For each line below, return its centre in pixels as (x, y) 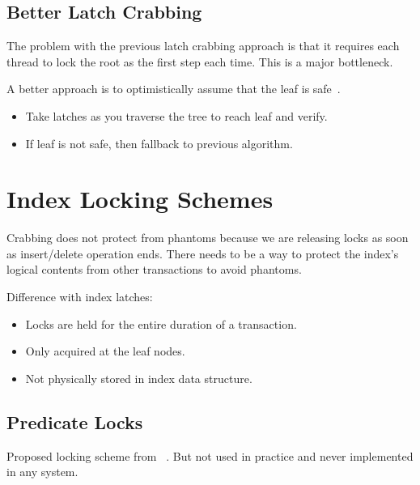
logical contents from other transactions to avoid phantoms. (154, 269)
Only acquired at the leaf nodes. (105, 351)
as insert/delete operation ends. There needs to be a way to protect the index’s (203, 253)
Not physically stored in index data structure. (139, 378)
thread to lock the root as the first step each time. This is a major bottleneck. (200, 61)
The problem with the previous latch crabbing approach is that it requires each (203, 46)
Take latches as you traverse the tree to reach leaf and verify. (176, 115)
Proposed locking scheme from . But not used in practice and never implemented (210, 455)
